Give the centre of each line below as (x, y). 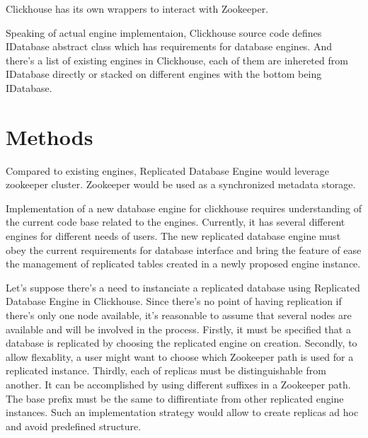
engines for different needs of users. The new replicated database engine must (173, 236)
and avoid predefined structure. (74, 426)
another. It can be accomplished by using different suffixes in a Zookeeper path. (178, 384)
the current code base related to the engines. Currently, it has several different (176, 222)
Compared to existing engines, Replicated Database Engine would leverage (168, 170)
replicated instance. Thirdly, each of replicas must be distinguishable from (166, 370)
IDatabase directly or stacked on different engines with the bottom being (164, 74)
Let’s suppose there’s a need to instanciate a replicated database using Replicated (183, 287)
